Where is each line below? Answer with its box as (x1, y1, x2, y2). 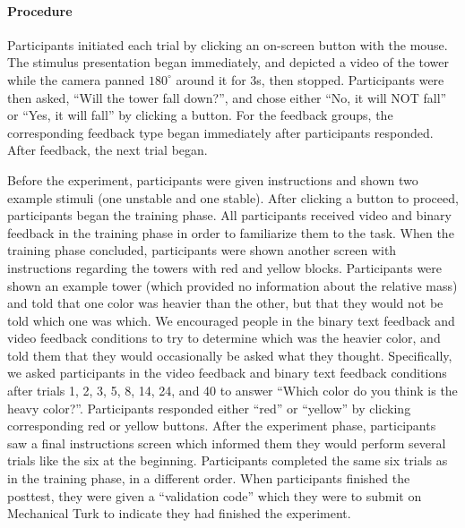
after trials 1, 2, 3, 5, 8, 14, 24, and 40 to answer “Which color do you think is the (7, 381, 458, 400)
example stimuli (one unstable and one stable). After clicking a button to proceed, (7, 188, 459, 207)
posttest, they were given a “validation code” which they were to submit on (7, 486, 422, 505)
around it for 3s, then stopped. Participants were (176, 70, 444, 89)
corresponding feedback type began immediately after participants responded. (7, 123, 434, 141)
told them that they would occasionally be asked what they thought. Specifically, (7, 345, 452, 364)
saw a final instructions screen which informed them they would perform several (7, 433, 446, 452)
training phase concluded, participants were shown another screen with (7, 241, 397, 260)
